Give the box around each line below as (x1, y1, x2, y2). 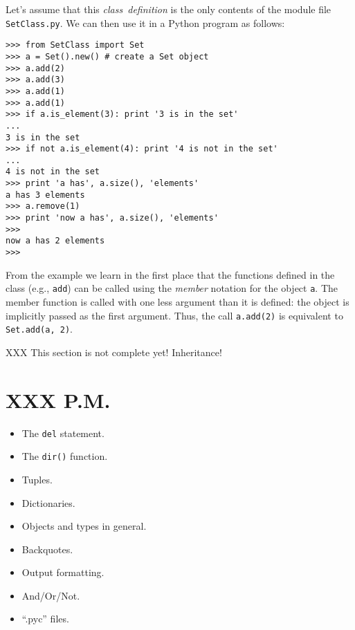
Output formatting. (21, 565, 104, 580)
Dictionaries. (21, 495, 75, 510)
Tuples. (21, 472, 53, 486)
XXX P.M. (6, 385, 111, 414)
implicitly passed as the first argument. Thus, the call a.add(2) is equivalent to (6, 308, 343, 322)
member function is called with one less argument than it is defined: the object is (6, 294, 349, 308)
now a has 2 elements (6, 236, 105, 246)
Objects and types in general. (21, 519, 147, 533)
